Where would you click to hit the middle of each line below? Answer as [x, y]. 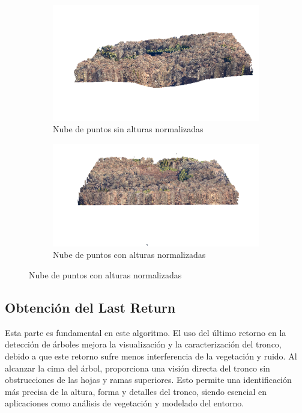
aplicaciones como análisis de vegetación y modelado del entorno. [125, 403]
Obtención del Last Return [90, 307]
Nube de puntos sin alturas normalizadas [128, 129]
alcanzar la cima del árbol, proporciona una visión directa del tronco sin [137, 368]
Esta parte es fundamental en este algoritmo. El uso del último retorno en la [146, 332]
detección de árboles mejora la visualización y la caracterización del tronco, [143, 344]
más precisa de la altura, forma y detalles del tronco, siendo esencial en [136, 391]
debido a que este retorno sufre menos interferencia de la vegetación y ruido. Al [151, 356]
